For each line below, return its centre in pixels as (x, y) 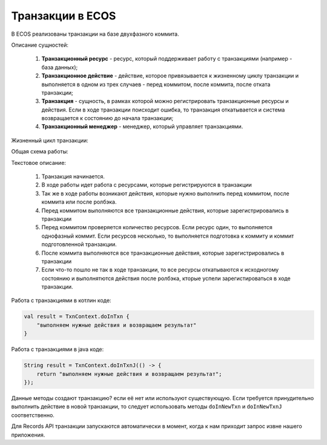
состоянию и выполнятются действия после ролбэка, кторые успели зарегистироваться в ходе (166, 278)
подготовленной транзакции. (79, 244)
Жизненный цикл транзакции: (50, 140)
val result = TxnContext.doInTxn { (77, 316)
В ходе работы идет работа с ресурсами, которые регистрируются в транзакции (147, 185)
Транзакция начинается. (73, 176)
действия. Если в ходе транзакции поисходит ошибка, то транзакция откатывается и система (163, 110)
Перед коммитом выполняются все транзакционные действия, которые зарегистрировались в (165, 210)
